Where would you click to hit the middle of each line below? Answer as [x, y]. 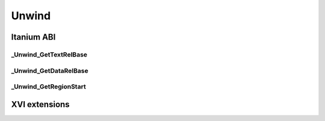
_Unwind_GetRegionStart [49, 87]
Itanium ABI [33, 37]
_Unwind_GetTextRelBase [49, 54]
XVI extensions [40, 104]
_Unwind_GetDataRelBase [50, 70]
